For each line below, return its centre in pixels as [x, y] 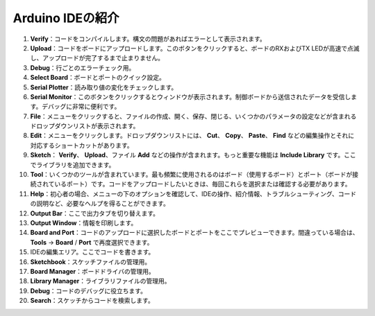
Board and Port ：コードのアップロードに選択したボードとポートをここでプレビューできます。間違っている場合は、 [194, 233]
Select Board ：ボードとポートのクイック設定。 [98, 78]
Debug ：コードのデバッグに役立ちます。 [89, 290]
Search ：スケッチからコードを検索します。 [92, 301]
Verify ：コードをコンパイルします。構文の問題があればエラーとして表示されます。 [148, 39]
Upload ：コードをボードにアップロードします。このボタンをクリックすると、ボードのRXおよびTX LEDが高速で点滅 [195, 48]
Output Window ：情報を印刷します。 [84, 222]
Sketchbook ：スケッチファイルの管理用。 [91, 262]
